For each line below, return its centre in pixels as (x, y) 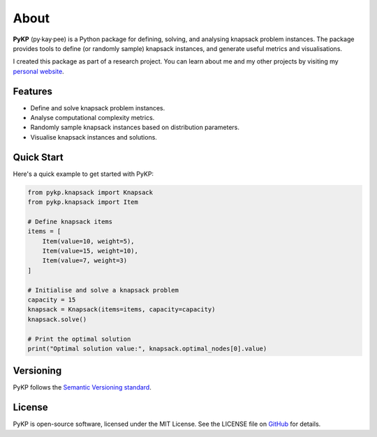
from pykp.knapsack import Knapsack (90, 192)
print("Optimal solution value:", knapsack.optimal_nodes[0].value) (147, 348)
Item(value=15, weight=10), (90, 251)
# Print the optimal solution (79, 339)
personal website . (38, 71)
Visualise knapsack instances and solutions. (94, 137)
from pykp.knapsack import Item (83, 202)
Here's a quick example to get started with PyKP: (83, 174)
